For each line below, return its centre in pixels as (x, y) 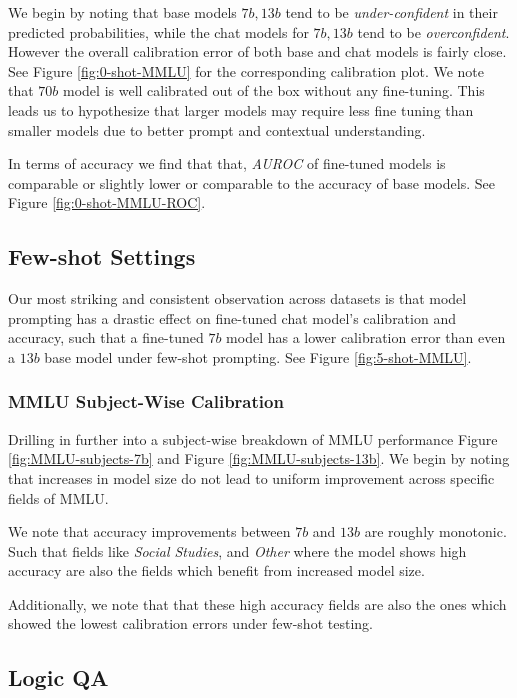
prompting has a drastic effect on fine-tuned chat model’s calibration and (232, 317)
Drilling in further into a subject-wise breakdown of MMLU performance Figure (253, 438)
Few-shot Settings (102, 256)
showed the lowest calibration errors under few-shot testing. (190, 623)
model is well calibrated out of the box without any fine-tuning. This (274, 90)
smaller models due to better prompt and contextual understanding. (217, 129)
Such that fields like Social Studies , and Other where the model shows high (237, 550)
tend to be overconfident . (433, 31)
